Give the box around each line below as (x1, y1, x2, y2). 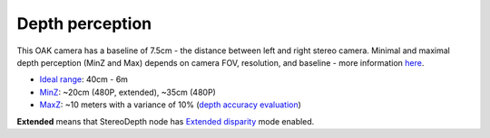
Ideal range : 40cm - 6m (39, 74, 129, 85)
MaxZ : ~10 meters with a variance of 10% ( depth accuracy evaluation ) (39, 99, 301, 110)
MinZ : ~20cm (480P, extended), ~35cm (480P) (39, 87, 217, 97)
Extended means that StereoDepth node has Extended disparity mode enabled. (16, 115, 315, 126)
